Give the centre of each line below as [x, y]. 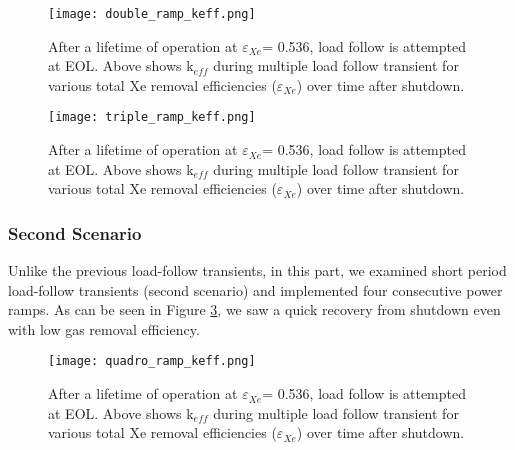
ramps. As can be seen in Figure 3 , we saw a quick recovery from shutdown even [254, 309]
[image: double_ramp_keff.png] [152, 14]
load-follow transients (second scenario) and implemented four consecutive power [255, 289]
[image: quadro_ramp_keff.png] [152, 361]
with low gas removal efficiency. [104, 328]
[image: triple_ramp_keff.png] [152, 117]
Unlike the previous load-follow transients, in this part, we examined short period [257, 270]
